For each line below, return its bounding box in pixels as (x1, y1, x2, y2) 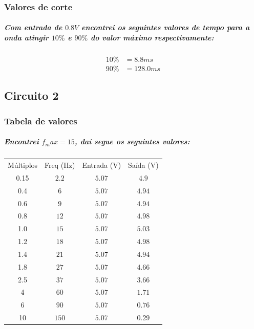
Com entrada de (4, 22, 62, 33)
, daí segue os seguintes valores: (74, 136, 190, 147)
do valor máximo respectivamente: (90, 32, 214, 43)
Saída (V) (128, 160, 159, 170)
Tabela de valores (4, 114, 77, 127)
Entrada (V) (82, 160, 121, 170)
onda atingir (4, 32, 49, 43)
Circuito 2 (4, 87, 59, 103)
